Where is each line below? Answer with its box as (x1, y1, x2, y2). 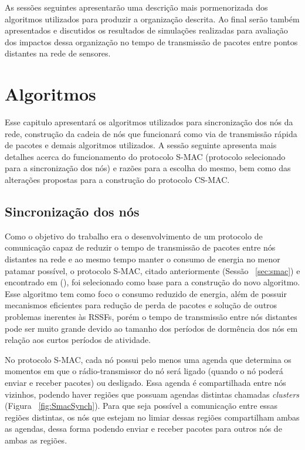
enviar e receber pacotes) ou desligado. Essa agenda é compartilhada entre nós (5, 376, 286, 388)
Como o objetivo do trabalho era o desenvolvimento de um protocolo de (5, 229, 263, 242)
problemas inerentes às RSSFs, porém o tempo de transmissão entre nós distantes (5, 311, 297, 323)
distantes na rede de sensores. (5, 47, 111, 59)
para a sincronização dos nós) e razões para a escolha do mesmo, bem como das (5, 162, 291, 174)
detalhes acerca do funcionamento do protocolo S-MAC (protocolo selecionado (5, 150, 286, 162)
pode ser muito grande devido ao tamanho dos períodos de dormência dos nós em (5, 322, 298, 334)
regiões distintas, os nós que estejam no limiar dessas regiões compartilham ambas (5, 411, 300, 423)
